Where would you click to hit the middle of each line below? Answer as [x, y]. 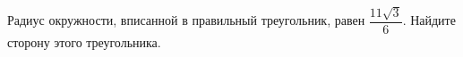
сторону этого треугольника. [84, 41]
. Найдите [429, 20]
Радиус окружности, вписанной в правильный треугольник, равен [186, 20]
